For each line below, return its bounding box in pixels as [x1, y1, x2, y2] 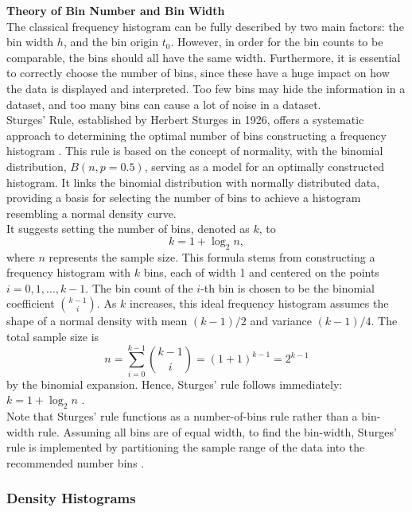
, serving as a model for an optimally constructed [144, 157, 384, 174]
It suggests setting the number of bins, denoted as [6, 220, 250, 237]
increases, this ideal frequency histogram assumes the [130, 295, 389, 312]
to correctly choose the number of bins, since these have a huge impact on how [6, 64, 390, 81]
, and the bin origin [63, 33, 158, 50]
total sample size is [6, 328, 99, 345]
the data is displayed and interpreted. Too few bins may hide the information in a [6, 80, 406, 96]
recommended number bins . [6, 454, 145, 471]
